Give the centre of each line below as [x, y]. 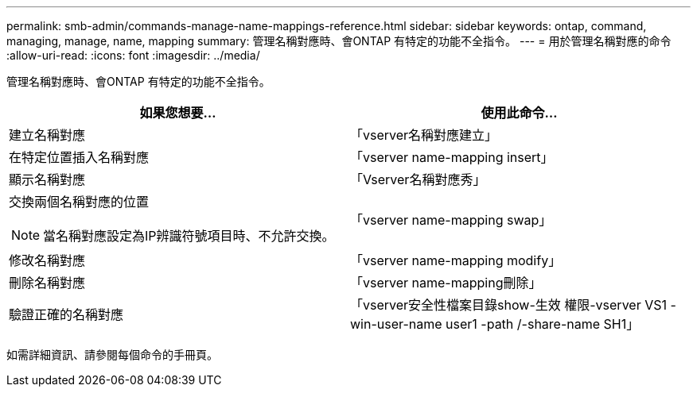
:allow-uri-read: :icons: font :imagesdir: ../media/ [133, 55]
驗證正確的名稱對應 [66, 314]
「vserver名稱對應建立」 [424, 135]
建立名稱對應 [47, 135]
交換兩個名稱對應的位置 [79, 202]
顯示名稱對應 [47, 179]
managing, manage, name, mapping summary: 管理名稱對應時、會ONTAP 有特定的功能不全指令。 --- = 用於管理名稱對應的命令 [339, 41]
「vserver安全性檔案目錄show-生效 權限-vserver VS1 [508, 305]
